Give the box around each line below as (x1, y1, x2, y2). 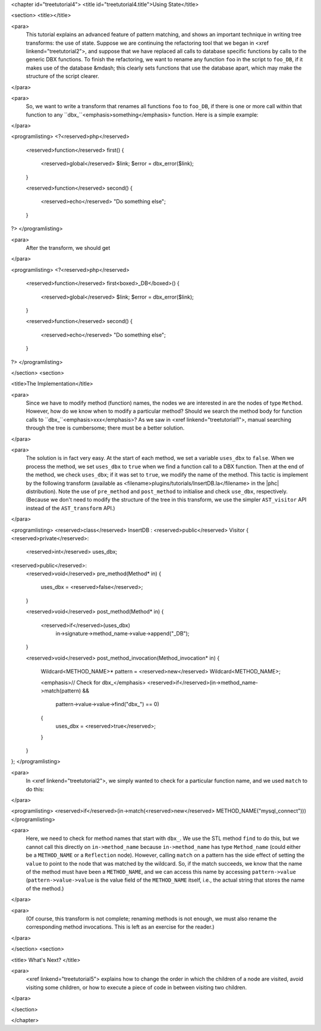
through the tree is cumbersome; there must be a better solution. (26, 424, 185, 431)
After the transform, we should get (26, 244, 111, 251)
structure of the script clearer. (26, 73, 99, 80)
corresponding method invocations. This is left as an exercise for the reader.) (26, 923, 215, 930)
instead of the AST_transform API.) (26, 504, 115, 512)
